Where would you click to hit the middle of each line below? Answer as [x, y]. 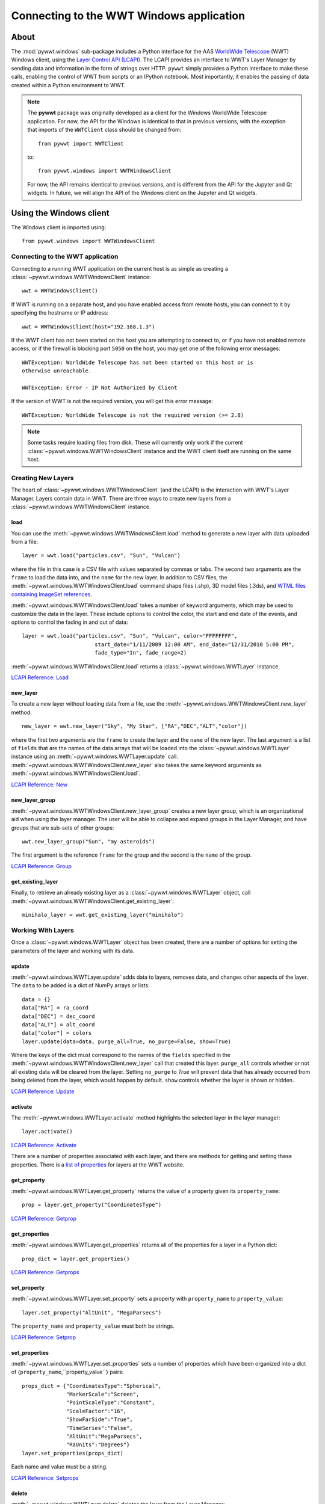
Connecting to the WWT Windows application [128, 16]
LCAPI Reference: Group [42, 866]
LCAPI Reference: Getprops [45, 1272]
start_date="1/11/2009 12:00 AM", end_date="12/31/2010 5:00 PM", [194, 644]
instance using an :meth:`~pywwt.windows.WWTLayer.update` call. [95, 757]
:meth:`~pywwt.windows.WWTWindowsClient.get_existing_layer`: [92, 901]
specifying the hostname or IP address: [60, 313]
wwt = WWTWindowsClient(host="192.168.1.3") [89, 327]
